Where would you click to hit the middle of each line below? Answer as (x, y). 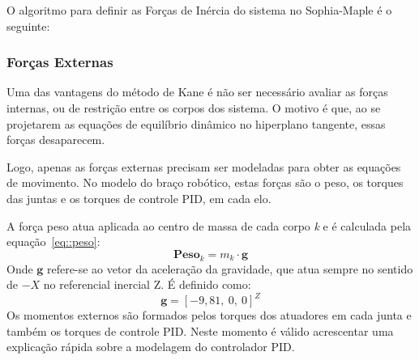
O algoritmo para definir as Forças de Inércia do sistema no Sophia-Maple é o (199, 10)
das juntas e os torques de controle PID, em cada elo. (139, 198)
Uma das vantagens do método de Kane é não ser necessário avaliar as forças (197, 92)
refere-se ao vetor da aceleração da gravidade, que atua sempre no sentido (230, 268)
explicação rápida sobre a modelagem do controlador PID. (151, 347)
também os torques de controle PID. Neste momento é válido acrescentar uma (200, 330)
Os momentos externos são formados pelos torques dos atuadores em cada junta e (209, 315)
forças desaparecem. (56, 140)
